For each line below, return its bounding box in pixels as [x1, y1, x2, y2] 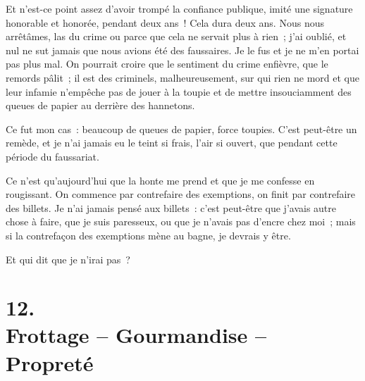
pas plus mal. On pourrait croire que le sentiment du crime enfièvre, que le [6, 56, 328, 71]
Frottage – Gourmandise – [6, 320, 267, 349]
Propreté [6, 348, 94, 377]
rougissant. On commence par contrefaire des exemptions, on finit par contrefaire [6, 187, 356, 201]
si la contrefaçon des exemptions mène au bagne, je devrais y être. [6, 227, 291, 242]
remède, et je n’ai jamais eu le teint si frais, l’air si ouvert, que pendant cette [6, 135, 338, 150]
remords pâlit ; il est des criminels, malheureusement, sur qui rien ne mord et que [6, 70, 359, 85]
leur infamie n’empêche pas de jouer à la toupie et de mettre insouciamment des [6, 84, 352, 99]
